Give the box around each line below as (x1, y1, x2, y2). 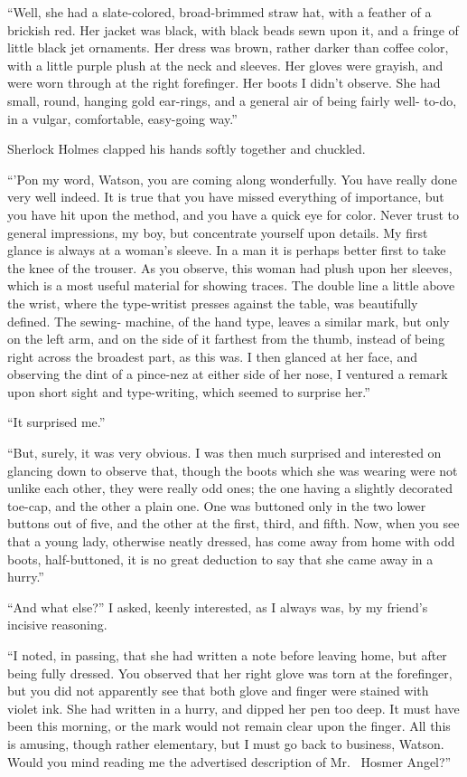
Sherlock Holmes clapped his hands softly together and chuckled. (7, 139, 366, 158)
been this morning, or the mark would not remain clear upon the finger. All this (7, 716, 451, 735)
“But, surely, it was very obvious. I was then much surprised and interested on (7, 443, 442, 462)
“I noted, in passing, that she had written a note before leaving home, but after (7, 646, 447, 664)
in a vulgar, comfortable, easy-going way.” (7, 109, 238, 128)
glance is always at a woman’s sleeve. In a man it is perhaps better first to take (7, 241, 446, 260)
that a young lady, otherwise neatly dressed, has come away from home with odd (7, 532, 455, 551)
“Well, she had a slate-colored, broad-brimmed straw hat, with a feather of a (7, 3, 432, 21)
